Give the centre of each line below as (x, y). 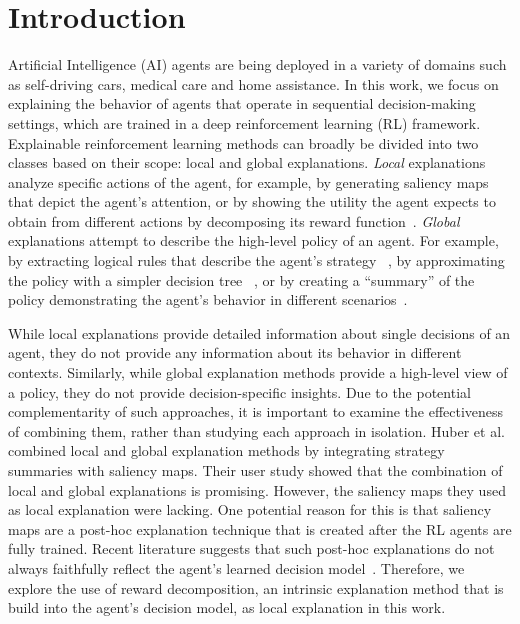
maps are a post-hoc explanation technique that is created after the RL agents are (260, 528)
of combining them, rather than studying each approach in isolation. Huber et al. (256, 430)
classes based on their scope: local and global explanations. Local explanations (247, 162)
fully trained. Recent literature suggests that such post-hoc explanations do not (251, 548)
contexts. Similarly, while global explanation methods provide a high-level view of (258, 372)
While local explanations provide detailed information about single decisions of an (259, 332)
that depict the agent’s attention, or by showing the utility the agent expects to (252, 201)
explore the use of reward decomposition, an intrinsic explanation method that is (256, 587)
